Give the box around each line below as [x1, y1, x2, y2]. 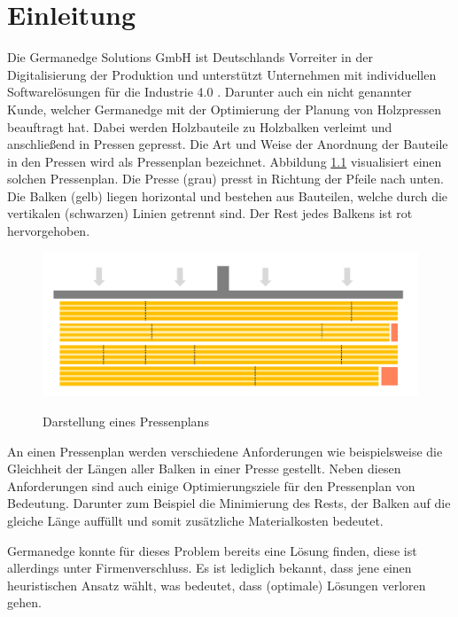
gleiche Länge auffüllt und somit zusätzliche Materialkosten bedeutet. [7, 511, 384, 529]
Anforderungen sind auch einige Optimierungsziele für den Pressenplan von [7, 476, 415, 495]
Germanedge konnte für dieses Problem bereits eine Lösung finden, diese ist [7, 541, 417, 559]
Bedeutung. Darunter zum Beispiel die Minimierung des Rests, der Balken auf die [7, 494, 451, 512]
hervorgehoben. [7, 222, 90, 240]
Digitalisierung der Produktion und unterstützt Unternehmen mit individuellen [7, 65, 437, 83]
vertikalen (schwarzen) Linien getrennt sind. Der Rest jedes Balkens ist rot [7, 204, 413, 223]
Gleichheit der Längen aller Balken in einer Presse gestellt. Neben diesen [7, 459, 401, 478]
